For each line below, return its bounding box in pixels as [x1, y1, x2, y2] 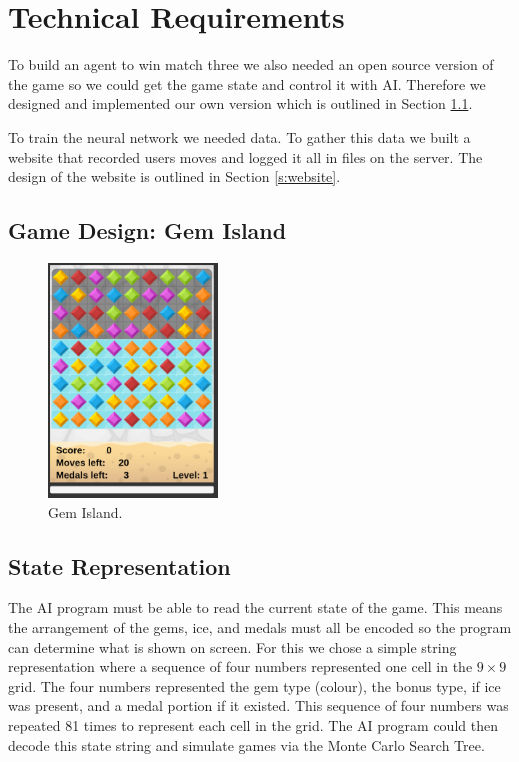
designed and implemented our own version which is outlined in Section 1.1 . [8, 93, 473, 114]
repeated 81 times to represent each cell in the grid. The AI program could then [8, 715, 498, 736]
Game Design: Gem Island [8, 215, 287, 246]
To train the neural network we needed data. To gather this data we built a [8, 126, 471, 147]
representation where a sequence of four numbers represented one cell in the [8, 656, 473, 677]
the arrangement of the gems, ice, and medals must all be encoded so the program [8, 617, 512, 638]
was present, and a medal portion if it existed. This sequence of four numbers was [8, 695, 509, 716]
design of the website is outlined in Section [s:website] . [8, 166, 341, 187]
